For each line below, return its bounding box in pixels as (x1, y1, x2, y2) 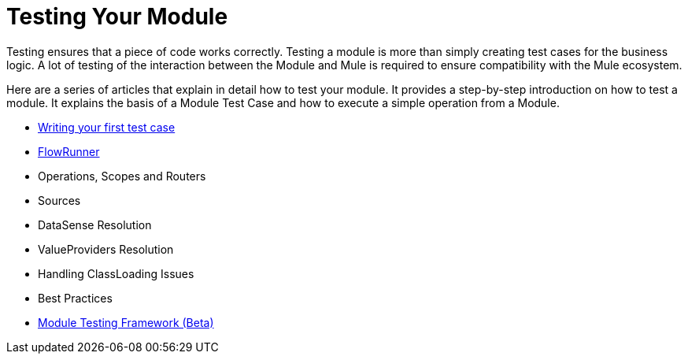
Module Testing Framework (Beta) (38, 315, 214, 329)
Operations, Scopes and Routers (38, 169, 206, 183)
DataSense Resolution (38, 217, 152, 232)
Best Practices (38, 291, 113, 305)
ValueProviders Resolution (38, 242, 174, 256)
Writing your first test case (38, 120, 176, 134)
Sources (38, 193, 81, 207)
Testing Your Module (6, 3, 228, 30)
